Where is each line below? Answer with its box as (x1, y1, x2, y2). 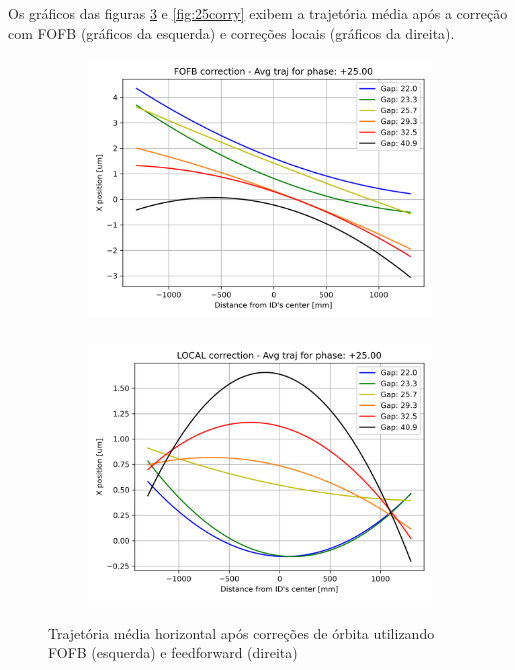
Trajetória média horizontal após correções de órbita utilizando (48, 622, 435, 643)
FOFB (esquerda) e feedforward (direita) (48, 642, 298, 663)
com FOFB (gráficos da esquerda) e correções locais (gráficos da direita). (8, 22, 455, 43)
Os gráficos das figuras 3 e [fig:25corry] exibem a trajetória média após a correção (8, 3, 508, 23)
